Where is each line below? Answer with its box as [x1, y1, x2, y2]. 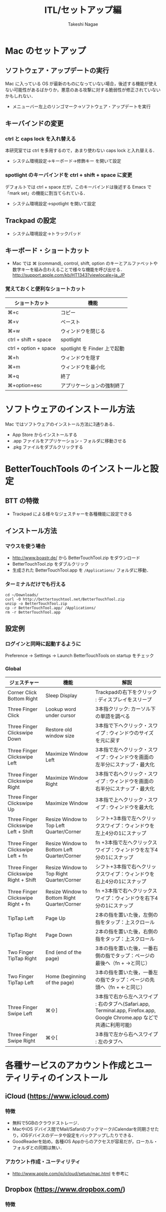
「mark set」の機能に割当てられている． [5, 190, 88, 196]
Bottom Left [45, 846, 73, 853]
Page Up [45, 915, 66, 921]
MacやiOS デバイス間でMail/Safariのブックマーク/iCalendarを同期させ [12, 1126, 155, 1132]
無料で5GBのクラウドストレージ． [12, 1120, 82, 1126]
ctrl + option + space [7, 344, 56, 351]
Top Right [45, 870, 68, 877]
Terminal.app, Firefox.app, [95, 1007, 156, 1014]
